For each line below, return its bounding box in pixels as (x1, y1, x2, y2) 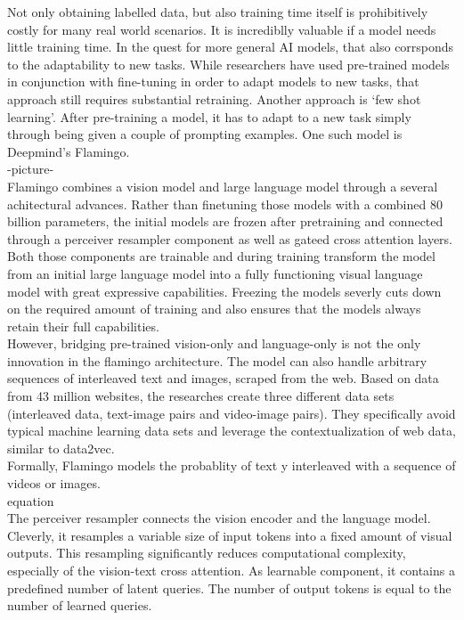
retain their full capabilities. (7, 316, 159, 335)
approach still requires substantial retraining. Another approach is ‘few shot (7, 89, 421, 108)
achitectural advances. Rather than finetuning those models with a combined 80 (7, 194, 443, 213)
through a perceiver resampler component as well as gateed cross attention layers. (7, 229, 453, 248)
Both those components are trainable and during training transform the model (7, 247, 436, 265)
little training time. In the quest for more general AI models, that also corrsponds (7, 37, 454, 56)
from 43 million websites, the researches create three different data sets (7, 387, 395, 405)
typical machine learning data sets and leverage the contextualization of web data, (7, 421, 456, 440)
